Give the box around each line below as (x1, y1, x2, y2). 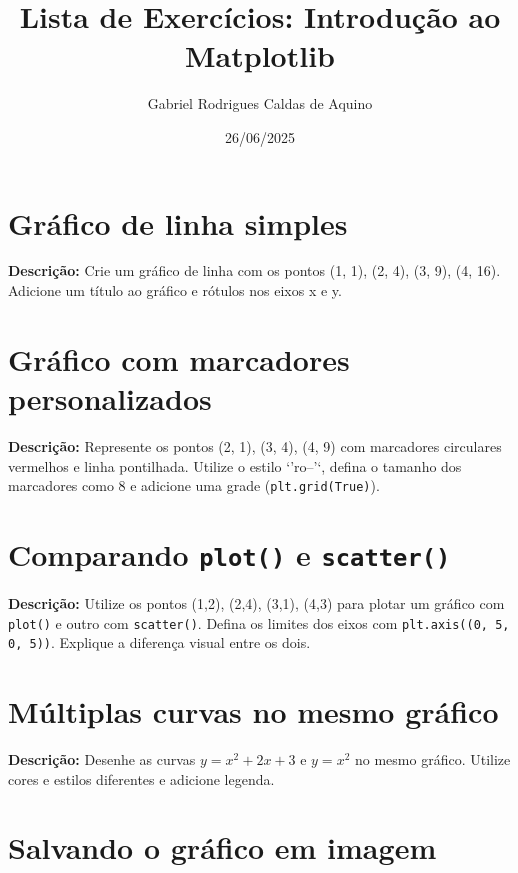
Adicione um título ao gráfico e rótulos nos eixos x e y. (8, 280, 342, 301)
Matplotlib (185, 35, 335, 76)
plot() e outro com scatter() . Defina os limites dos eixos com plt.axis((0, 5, (8, 612, 510, 633)
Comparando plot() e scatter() (8, 533, 451, 574)
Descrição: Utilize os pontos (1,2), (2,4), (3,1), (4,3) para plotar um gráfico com (8, 593, 505, 614)
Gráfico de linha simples (8, 202, 348, 243)
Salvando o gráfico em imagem (8, 827, 437, 868)
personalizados (8, 378, 212, 418)
